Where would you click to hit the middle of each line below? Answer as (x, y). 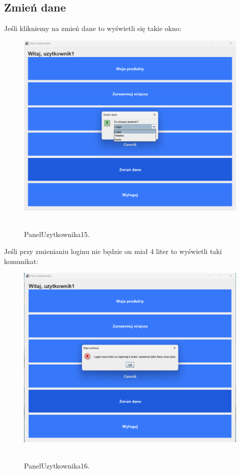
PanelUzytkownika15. (57, 234)
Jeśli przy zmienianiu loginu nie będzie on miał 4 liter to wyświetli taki (113, 251)
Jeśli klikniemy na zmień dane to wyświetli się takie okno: (93, 28)
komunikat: (21, 261)
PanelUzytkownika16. (57, 466)
